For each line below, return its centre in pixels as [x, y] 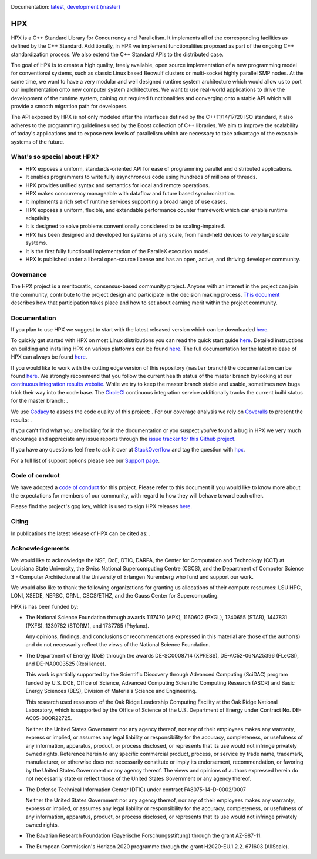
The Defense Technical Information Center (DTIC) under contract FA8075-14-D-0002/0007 [136, 790]
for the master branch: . [39, 401]
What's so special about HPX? [55, 157]
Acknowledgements [40, 549]
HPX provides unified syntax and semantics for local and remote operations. [118, 185]
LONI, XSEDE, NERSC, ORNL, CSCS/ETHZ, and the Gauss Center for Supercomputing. [115, 596]
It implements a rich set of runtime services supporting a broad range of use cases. [127, 202]
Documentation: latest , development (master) [65, 7]
